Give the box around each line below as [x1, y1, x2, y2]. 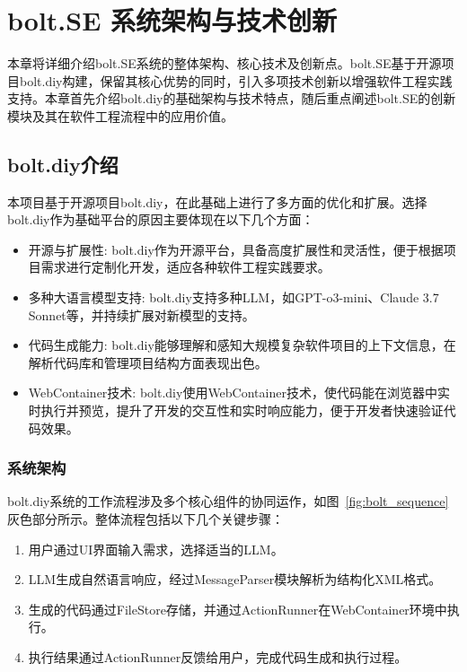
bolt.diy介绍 [7, 150, 119, 178]
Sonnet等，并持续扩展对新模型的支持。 [28, 305, 255, 324]
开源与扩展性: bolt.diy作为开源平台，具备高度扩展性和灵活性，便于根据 [28, 240, 444, 258]
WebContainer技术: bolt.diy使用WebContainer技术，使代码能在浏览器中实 [28, 383, 450, 402]
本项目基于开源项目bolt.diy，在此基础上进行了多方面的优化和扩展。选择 [7, 192, 427, 211]
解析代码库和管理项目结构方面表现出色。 [28, 353, 268, 371]
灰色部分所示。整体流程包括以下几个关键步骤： [7, 510, 284, 528]
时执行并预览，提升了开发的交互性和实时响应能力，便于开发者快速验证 [28, 401, 444, 420]
